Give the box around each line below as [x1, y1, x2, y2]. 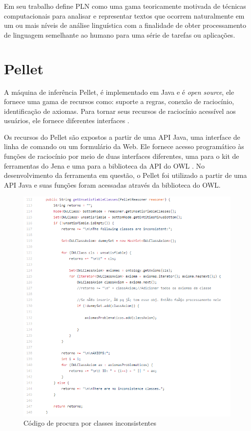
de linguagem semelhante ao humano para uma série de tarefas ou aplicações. [4, 29, 235, 40]
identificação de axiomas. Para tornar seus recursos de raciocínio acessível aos [4, 106, 236, 116]
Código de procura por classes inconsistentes [23, 418, 157, 428]
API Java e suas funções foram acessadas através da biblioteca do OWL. [4, 179, 221, 190]
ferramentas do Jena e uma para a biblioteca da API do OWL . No [4, 160, 205, 171]
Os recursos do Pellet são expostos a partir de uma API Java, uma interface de [4, 131, 240, 142]
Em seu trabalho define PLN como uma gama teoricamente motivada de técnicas [4, 1, 246, 11]
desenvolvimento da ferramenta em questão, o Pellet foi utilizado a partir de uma [4, 170, 247, 180]
